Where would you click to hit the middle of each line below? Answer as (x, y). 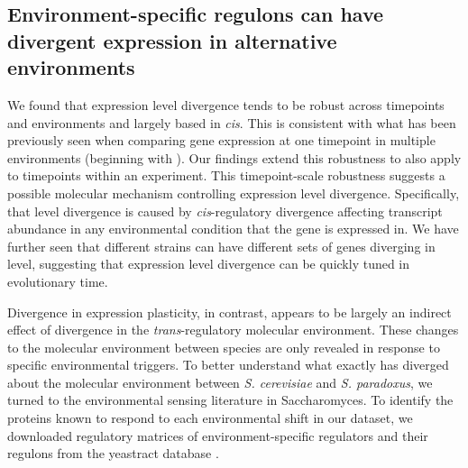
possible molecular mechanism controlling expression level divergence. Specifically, (234, 193)
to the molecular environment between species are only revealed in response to (224, 347)
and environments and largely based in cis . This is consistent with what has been (232, 122)
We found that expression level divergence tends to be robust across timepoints (226, 104)
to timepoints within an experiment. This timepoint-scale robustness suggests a (226, 175)
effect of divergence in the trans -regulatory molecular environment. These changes (233, 330)
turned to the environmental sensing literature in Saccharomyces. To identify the (230, 400)
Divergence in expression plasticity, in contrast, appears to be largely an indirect (229, 312)
